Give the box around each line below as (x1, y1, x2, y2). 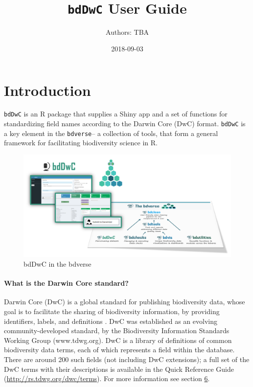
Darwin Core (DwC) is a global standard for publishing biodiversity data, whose (4, 296, 245, 307)
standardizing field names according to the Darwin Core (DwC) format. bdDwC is (4, 118, 246, 129)
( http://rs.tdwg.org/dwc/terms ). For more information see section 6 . (4, 373, 210, 384)
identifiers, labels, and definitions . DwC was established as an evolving (4, 316, 217, 326)
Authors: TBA (105, 27, 149, 37)
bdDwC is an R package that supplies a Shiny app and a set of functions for (4, 109, 228, 119)
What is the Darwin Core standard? (4, 278, 129, 288)
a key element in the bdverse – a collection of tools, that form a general (4, 128, 218, 138)
